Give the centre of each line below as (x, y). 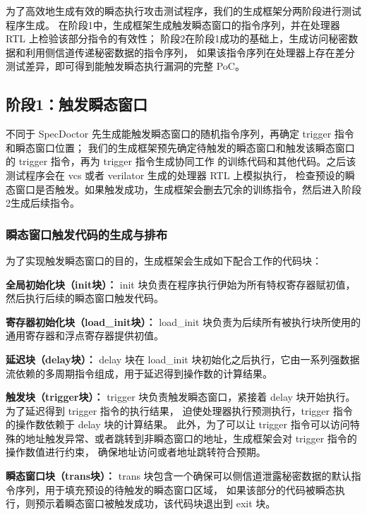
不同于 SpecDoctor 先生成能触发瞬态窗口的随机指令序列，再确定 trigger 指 (175, 134)
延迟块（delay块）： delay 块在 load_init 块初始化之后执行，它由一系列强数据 (183, 359)
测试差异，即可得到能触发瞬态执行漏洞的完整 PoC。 (125, 66)
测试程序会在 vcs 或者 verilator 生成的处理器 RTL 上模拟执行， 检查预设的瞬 (180, 175)
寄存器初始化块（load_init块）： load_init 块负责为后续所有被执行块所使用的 (183, 321)
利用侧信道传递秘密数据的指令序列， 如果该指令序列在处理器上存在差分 (190, 52)
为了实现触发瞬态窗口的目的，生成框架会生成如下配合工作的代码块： (164, 260)
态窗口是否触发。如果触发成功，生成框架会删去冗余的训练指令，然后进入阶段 (183, 189)
